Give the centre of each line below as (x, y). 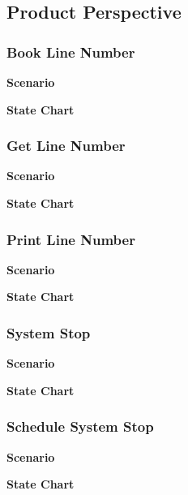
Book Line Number (71, 52)
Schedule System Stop (80, 426)
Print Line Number (71, 239)
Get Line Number (66, 146)
